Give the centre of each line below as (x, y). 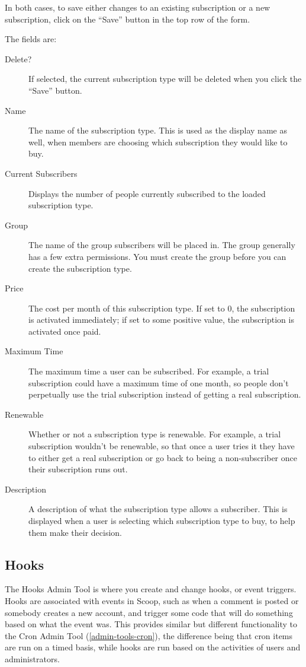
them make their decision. (75, 532)
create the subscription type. (80, 268)
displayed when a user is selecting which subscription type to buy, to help (162, 520)
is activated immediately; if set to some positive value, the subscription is (161, 320)
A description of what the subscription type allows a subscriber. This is (158, 509)
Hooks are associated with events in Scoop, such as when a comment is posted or (152, 600)
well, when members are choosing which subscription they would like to (158, 142)
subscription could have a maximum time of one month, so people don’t (159, 382)
